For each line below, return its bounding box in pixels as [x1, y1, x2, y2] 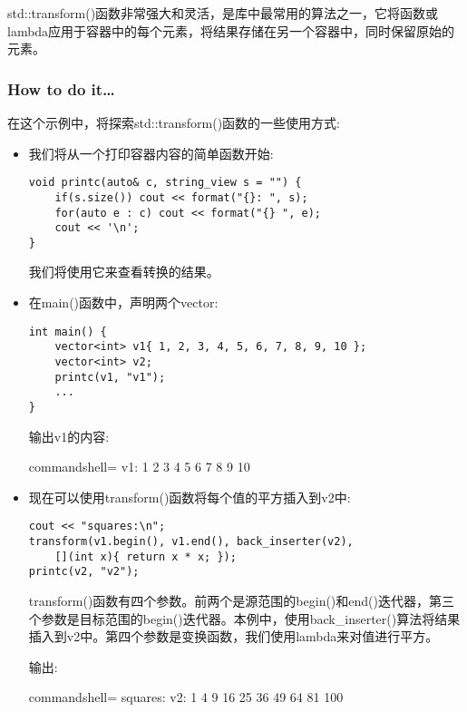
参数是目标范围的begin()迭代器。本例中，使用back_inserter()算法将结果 [41, 609, 461, 628]
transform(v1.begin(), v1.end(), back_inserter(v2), [28, 535, 354, 549]
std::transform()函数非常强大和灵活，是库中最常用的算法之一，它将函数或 [7, 4, 439, 22]
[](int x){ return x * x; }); [54, 550, 237, 563]
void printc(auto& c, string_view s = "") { [28, 176, 302, 190]
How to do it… [7, 77, 115, 100]
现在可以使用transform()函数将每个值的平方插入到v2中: [28, 487, 351, 506]
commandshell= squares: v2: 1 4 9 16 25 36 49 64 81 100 [28, 688, 344, 707]
